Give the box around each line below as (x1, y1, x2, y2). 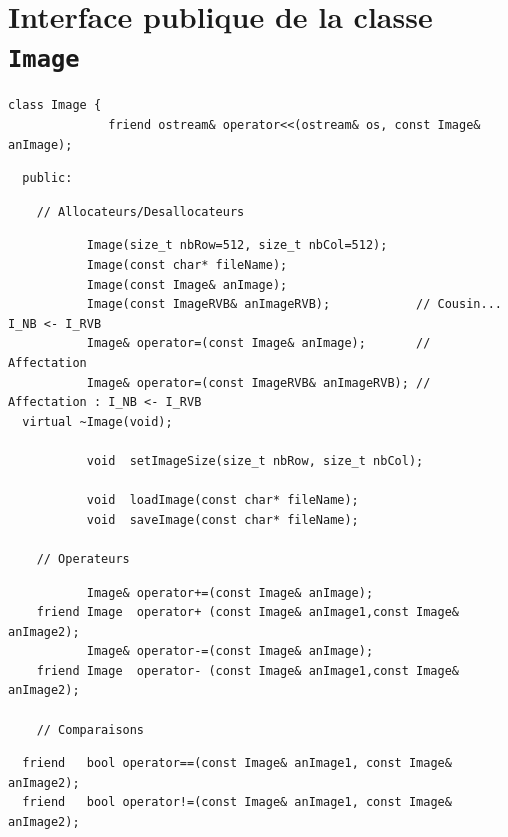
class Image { (8, 98, 102, 113)
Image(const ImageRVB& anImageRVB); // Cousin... (86, 297, 502, 312)
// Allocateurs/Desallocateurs (36, 204, 245, 219)
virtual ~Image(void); (22, 414, 173, 429)
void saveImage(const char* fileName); (86, 512, 359, 527)
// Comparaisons (36, 722, 145, 737)
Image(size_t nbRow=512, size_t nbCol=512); (86, 238, 388, 253)
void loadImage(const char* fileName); (86, 493, 359, 508)
